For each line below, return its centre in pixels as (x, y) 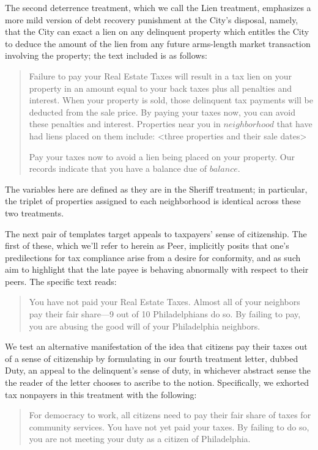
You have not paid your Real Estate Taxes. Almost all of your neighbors (165, 302)
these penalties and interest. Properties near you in (125, 124)
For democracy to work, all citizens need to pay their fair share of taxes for (170, 415)
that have (294, 124)
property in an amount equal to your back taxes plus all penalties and (161, 88)
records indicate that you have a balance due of (118, 168)
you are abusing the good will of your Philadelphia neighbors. (145, 326)
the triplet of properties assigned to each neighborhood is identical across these (153, 201)
